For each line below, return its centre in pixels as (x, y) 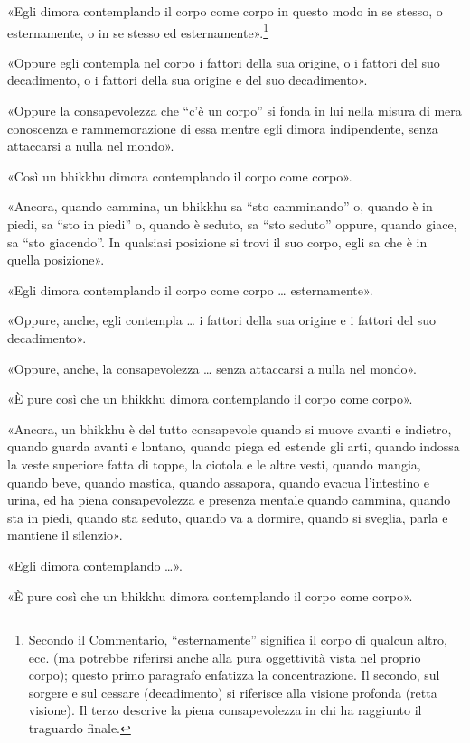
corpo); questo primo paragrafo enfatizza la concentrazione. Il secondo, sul (234, 675)
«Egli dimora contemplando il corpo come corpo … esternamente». (190, 289)
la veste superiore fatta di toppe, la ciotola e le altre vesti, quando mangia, (214, 464)
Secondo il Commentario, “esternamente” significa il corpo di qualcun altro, (238, 640)
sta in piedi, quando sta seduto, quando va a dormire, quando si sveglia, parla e (228, 517)
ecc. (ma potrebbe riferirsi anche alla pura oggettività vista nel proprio (225, 657)
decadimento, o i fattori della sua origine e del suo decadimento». (188, 80)
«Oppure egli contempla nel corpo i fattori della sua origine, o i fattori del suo (224, 62)
